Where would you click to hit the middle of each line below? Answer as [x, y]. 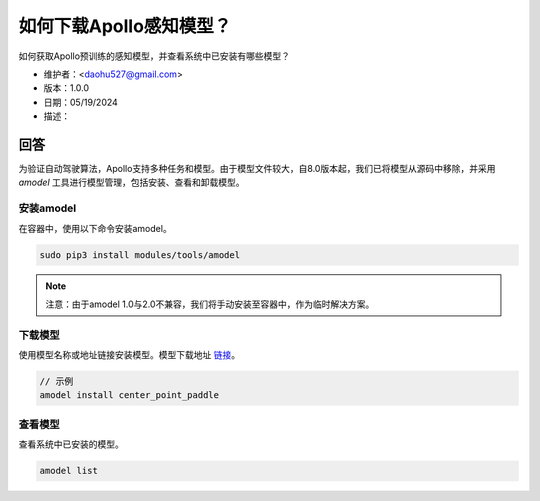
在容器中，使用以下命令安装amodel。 [95, 228]
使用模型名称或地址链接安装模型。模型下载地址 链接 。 [129, 355]
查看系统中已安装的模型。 [71, 444]
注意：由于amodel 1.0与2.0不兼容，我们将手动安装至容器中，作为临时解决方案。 [210, 304]
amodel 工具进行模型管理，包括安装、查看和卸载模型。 [131, 182]
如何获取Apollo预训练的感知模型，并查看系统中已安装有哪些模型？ [154, 56]
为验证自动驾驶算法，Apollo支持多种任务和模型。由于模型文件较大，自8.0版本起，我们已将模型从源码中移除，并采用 [257, 169]
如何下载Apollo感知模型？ [125, 26]
